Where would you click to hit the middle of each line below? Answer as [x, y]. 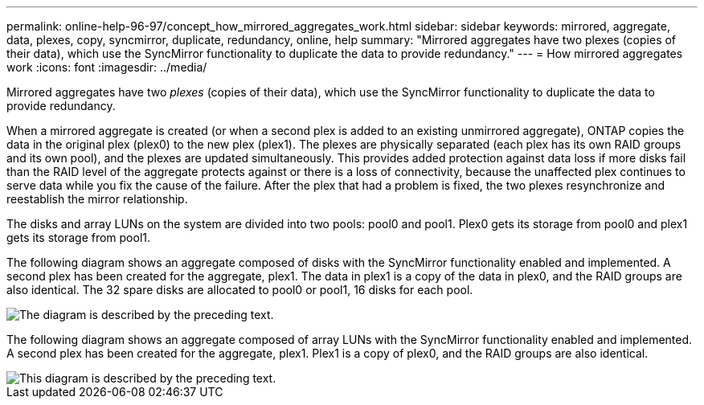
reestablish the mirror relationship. [97, 199]
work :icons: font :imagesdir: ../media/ [107, 67]
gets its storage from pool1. [79, 237]
